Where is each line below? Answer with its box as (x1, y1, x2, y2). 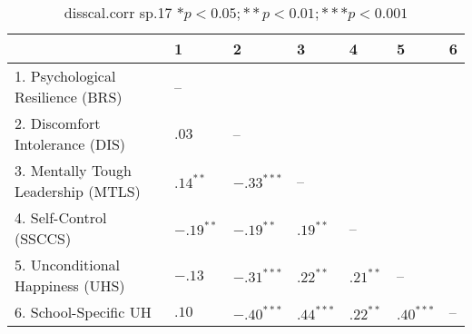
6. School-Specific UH (15, 301, 152, 322)
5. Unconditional (15, 254, 121, 275)
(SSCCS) (15, 228, 72, 249)
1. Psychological (15, 65, 116, 86)
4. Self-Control (15, 207, 107, 228)
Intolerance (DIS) (15, 133, 126, 154)
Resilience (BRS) (15, 86, 123, 107)
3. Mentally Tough (15, 160, 132, 181)
